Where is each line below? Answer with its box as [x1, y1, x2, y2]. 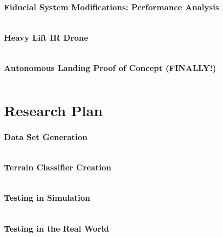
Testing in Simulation [4, 191, 90, 204]
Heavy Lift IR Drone [4, 31, 89, 44]
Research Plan [4, 100, 103, 120]
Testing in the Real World [4, 222, 109, 234]
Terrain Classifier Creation [4, 161, 111, 173]
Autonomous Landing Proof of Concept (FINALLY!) [4, 62, 217, 74]
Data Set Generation [4, 130, 88, 142]
